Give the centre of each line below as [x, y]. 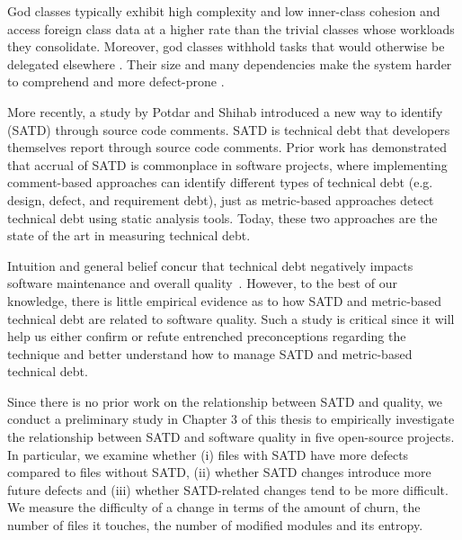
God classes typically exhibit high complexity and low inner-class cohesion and [224, 11]
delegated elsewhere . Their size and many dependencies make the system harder [230, 63]
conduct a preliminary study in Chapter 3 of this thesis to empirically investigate [231, 419]
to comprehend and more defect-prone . [116, 81]
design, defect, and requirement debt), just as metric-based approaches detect [221, 199]
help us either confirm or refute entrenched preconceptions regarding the [207, 336]
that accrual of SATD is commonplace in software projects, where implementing [227, 164]
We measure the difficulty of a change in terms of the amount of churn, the [214, 507]
